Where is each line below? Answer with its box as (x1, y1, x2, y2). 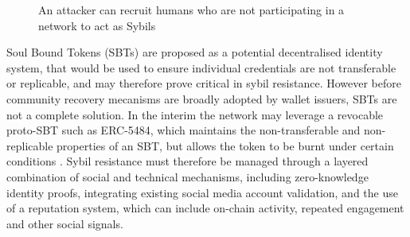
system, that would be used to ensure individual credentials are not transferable (6, 59, 396, 76)
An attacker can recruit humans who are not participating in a (38, 2, 345, 17)
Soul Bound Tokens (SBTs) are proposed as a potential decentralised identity (6, 44, 383, 60)
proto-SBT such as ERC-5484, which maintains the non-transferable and (6, 122, 361, 138)
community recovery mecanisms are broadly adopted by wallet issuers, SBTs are (6, 90, 397, 107)
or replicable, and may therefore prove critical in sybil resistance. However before (6, 75, 402, 91)
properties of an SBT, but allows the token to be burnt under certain (57, 137, 394, 153)
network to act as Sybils (38, 17, 156, 33)
